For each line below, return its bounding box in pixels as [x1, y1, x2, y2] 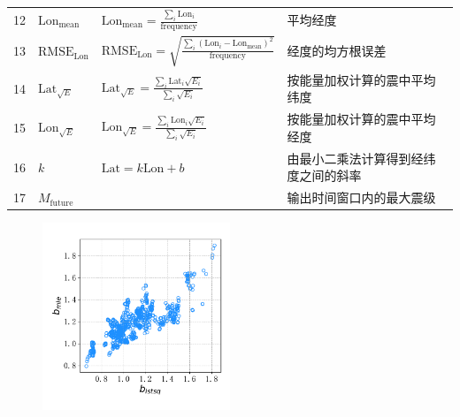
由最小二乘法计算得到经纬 [287, 148, 436, 167]
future [50, 198, 73, 208]
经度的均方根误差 [287, 42, 387, 60]
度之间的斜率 [287, 166, 362, 185]
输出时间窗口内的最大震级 [287, 188, 436, 207]
